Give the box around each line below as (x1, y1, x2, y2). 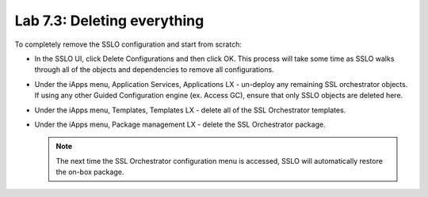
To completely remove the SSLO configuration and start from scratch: (14, 40, 242, 49)
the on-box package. (55, 167, 124, 177)
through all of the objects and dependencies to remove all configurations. (34, 65, 274, 74)
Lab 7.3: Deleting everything (14, 12, 204, 29)
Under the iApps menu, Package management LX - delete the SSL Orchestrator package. (34, 119, 326, 129)
